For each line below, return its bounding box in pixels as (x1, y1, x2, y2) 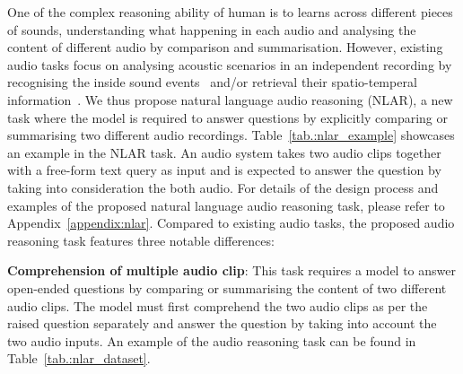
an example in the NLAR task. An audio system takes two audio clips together (7, 143, 441, 161)
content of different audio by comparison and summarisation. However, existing (7, 38, 443, 57)
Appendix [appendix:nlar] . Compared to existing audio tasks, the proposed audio (7, 213, 455, 232)
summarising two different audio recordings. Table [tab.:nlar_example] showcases (7, 126, 455, 144)
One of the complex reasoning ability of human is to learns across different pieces (7, 3, 453, 21)
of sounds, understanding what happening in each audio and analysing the (7, 20, 416, 39)
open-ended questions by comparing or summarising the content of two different (7, 278, 447, 297)
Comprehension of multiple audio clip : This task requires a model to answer (7, 261, 457, 280)
